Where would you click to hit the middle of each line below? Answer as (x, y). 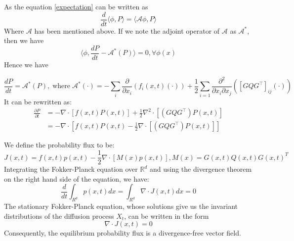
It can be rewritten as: (38, 101)
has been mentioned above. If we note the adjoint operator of (127, 30)
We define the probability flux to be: (59, 145)
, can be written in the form (167, 216)
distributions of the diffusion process (59, 216)
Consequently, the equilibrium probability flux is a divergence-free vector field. (123, 233)
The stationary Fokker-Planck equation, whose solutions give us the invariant (121, 206)
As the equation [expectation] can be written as (76, 6)
